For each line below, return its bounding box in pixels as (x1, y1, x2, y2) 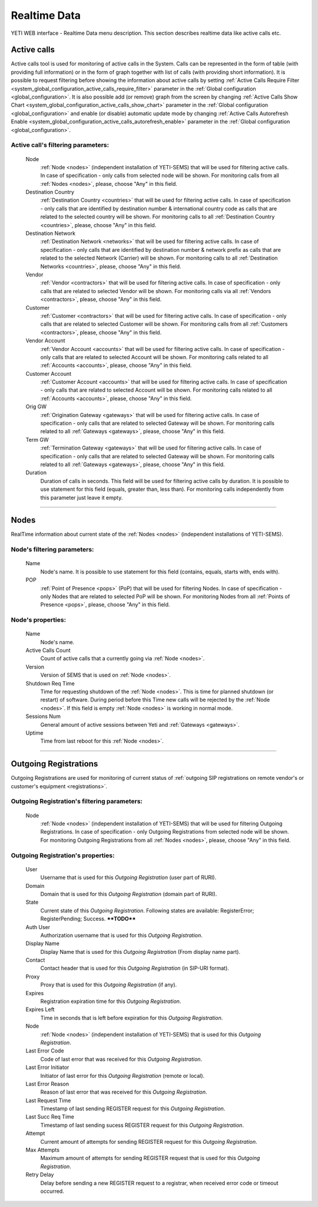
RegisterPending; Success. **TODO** (40, 915, 136, 923)
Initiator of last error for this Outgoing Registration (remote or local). (40, 1072, 205, 1079)
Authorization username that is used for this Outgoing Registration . (40, 932, 203, 939)
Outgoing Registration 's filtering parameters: (11, 797, 143, 805)
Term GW (25, 436, 49, 443)
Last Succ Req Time (25, 1113, 75, 1120)
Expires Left (25, 1006, 55, 1013)
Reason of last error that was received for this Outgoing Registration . (40, 1088, 207, 1096)
